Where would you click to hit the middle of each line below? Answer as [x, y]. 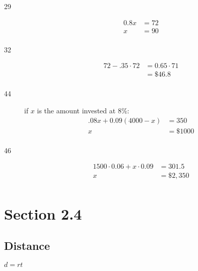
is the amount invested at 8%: [83, 110]
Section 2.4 [43, 213]
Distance [27, 246]
